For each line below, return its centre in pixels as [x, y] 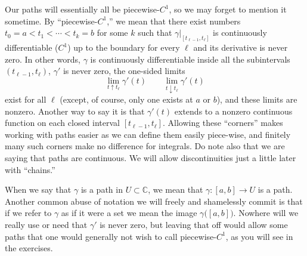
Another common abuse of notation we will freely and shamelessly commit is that [154, 201]
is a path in [102, 189]
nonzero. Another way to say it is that [75, 111]
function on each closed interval [63, 123]
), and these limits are [257, 99]
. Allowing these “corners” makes [223, 123]
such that [155, 33]
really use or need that [46, 224]
